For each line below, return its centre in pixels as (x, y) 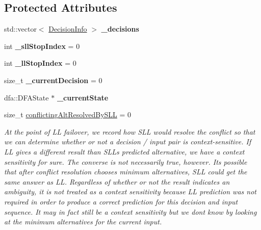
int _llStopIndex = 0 (40, 63)
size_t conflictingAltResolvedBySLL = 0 (68, 114)
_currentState (83, 97)
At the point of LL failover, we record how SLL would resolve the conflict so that (130, 131)
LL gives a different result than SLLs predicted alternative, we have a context (124, 151)
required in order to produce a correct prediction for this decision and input (121, 201)
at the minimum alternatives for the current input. (83, 222)
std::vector (20, 29)
